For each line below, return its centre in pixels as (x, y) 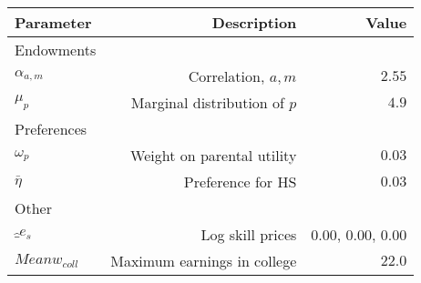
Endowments (56, 50)
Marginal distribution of (207, 102)
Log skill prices (249, 234)
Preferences (51, 129)
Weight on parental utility (214, 155)
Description (254, 22)
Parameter (53, 22)
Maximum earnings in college (204, 261)
